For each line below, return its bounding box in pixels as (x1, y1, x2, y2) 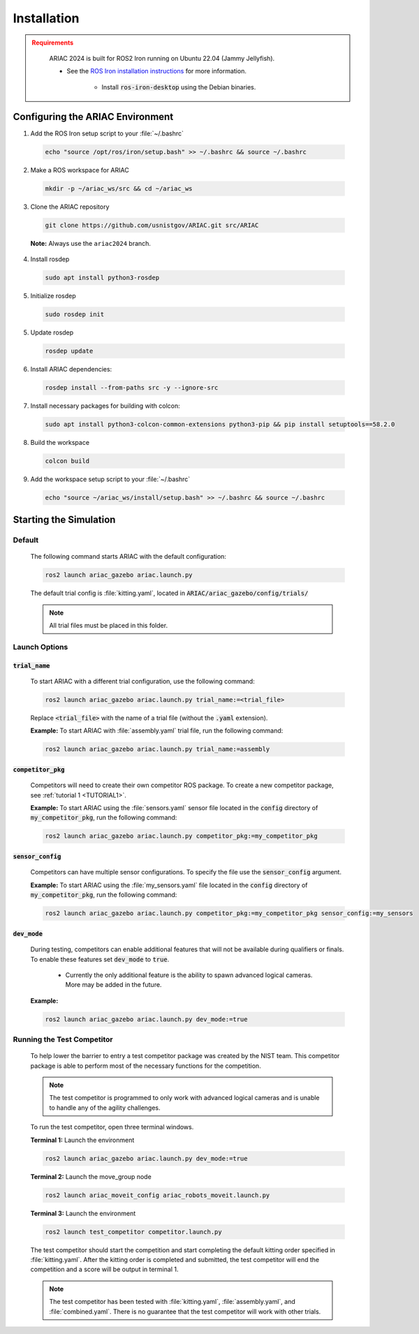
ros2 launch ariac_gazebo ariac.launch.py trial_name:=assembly (45, 745, 270, 754)
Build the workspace (30, 438, 90, 446)
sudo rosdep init (45, 310, 105, 318)
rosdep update (45, 346, 94, 355)
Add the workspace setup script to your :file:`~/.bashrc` (30, 475, 191, 483)
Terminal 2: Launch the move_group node (30, 1172, 152, 1180)
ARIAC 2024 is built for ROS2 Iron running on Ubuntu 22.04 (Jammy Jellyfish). (49, 54, 275, 62)
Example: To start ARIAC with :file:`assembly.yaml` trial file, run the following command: (30, 726, 284, 735)
